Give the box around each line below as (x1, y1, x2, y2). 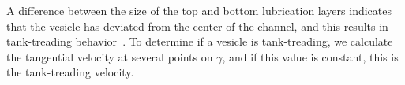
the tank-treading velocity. (6, 64, 134, 80)
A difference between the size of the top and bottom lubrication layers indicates (6, 2, 392, 18)
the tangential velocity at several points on (6, 48, 213, 65)
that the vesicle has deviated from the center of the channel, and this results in (6, 17, 388, 34)
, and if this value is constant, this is (222, 48, 399, 65)
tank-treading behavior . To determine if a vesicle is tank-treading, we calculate (6, 33, 393, 50)
